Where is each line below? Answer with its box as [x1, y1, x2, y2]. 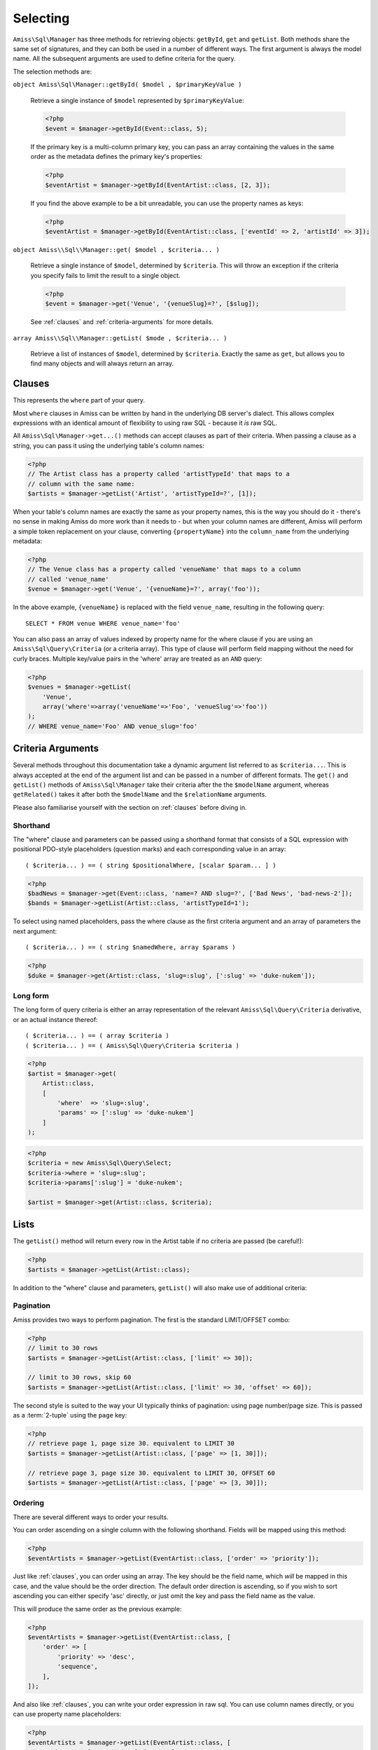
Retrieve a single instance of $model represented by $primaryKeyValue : [30, 96, 244, 104]
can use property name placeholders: [13, 1710, 122, 1718]
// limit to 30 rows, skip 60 [27, 1373, 132, 1382]
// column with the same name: [27, 479, 136, 488]
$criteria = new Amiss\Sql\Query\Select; [27, 1159, 172, 1167]
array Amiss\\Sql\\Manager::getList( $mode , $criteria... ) [13, 334, 227, 342]
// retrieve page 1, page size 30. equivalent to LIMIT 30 [27, 1439, 234, 1448]
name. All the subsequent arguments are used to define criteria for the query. [13, 55, 236, 63]
